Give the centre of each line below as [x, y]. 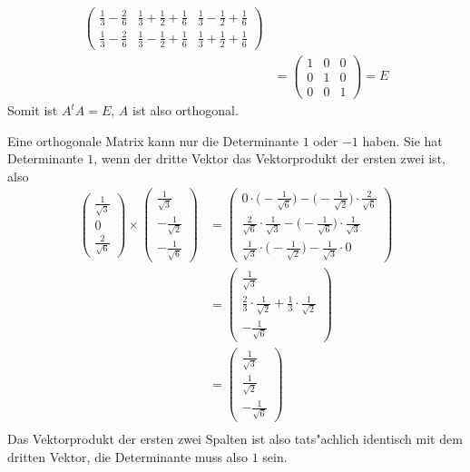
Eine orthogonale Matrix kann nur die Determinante [153, 140]
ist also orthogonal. [186, 110]
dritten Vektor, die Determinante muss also [127, 456]
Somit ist [33, 110]
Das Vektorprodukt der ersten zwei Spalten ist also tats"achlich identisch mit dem [235, 438]
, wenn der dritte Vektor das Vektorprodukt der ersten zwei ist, [269, 158]
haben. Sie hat [402, 140]
